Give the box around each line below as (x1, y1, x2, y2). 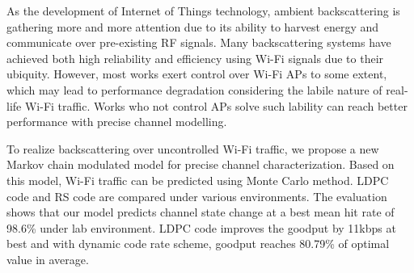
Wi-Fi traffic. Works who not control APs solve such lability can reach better (24, 97, 408, 114)
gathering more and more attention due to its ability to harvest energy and (6, 18, 379, 35)
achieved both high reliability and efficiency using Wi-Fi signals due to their (6, 49, 384, 66)
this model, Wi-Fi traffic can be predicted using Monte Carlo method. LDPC (6, 171, 389, 188)
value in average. (6, 250, 89, 267)
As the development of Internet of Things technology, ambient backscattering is (6, 2, 400, 19)
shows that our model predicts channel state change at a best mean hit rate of (6, 204, 395, 220)
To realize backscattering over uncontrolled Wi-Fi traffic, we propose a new (6, 140, 379, 157)
